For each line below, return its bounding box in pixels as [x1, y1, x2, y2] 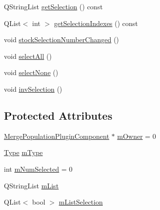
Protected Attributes [4, 107, 113, 123]
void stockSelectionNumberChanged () [4, 34, 119, 45]
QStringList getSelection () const [4, 1, 103, 11]
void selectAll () [4, 51, 52, 61]
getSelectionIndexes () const [54, 18, 138, 28]
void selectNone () [4, 67, 58, 78]
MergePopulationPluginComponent [4, 131, 110, 141]
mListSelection [59, 197, 103, 207]
